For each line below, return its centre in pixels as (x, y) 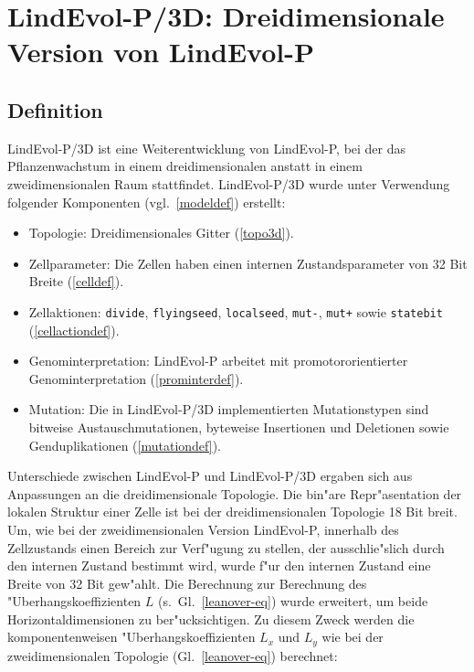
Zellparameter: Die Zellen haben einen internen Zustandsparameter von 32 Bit (248, 263)
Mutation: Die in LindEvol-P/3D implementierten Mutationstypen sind (229, 409)
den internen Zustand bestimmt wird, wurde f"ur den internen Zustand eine (219, 565)
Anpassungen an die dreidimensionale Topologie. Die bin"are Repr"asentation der (235, 493)
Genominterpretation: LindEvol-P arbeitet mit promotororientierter (218, 361)
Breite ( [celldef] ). (76, 281)
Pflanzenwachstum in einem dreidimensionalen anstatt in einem (185, 166)
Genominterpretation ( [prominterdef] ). (136, 378)
